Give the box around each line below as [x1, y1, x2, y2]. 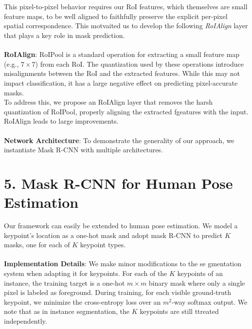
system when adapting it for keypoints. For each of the [4, 268, 167, 278]
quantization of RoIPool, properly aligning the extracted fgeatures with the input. [4, 106, 249, 116]
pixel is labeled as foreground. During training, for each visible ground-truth [4, 287, 232, 297]
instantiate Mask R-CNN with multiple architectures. [4, 145, 163, 155]
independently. [4, 315, 47, 326]
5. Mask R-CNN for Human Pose [4, 173, 233, 193]
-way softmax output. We [172, 296, 248, 307]
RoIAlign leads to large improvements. [4, 116, 119, 126]
